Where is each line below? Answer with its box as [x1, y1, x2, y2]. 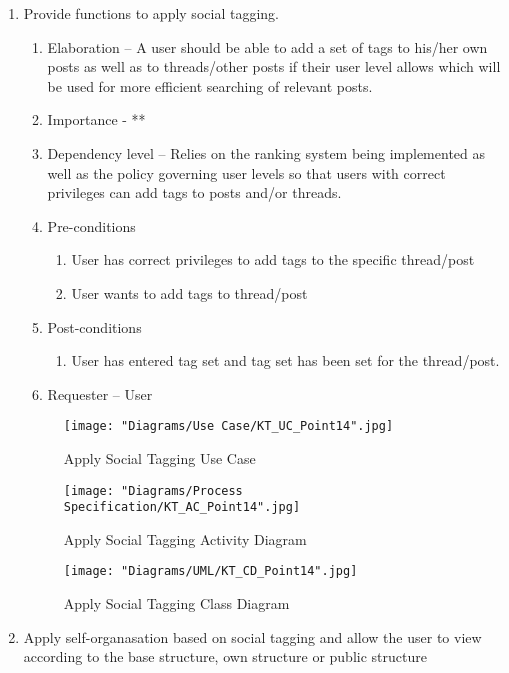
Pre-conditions [47, 215, 136, 236]
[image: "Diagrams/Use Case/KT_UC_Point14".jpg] [63, 419, 394, 434]
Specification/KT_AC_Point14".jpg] [63, 500, 301, 515]
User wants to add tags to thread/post [71, 282, 308, 303]
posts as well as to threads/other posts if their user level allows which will [47, 56, 501, 77]
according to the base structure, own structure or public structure [23, 646, 427, 667]
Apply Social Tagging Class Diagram [63, 593, 290, 614]
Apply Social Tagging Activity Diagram [63, 528, 307, 549]
